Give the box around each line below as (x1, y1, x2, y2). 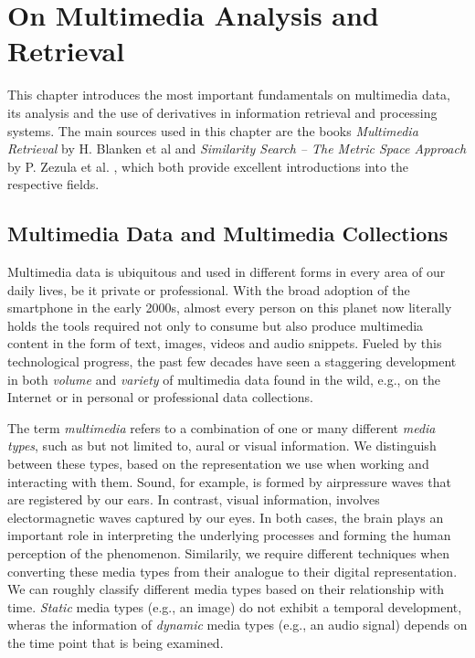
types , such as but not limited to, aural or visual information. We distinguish (7, 436, 437, 455)
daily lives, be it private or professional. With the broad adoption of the (7, 280, 410, 299)
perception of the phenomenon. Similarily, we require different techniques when (7, 543, 450, 562)
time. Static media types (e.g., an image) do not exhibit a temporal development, (7, 597, 462, 616)
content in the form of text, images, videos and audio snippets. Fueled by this (7, 334, 442, 353)
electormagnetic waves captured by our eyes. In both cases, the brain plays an (7, 507, 444, 526)
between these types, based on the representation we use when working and (7, 454, 429, 473)
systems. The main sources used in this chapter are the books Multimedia (7, 121, 418, 140)
